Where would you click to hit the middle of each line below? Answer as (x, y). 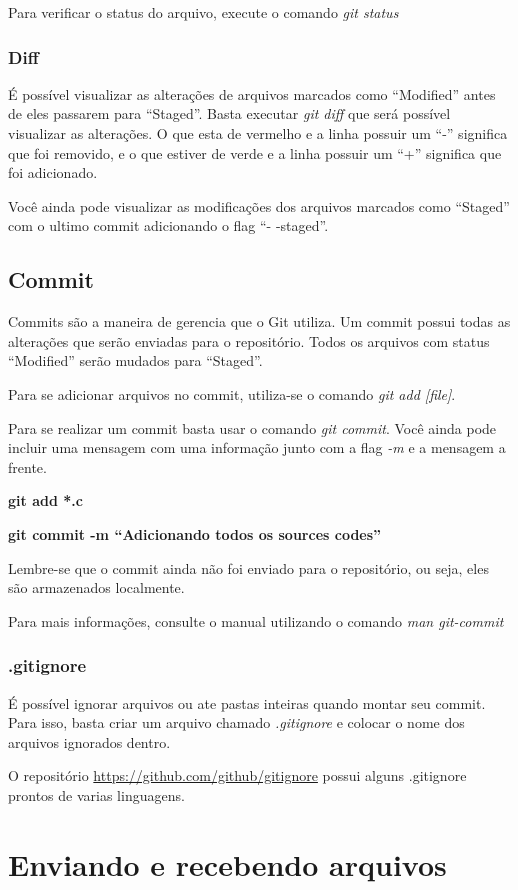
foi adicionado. (53, 172)
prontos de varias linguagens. (96, 794)
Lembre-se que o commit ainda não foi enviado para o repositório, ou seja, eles (248, 567)
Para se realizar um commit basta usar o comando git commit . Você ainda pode (252, 427)
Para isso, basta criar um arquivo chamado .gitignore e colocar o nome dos (236, 722)
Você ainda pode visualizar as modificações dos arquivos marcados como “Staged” (259, 205)
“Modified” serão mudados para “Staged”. (135, 360)
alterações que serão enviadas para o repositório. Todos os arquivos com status (249, 340)
